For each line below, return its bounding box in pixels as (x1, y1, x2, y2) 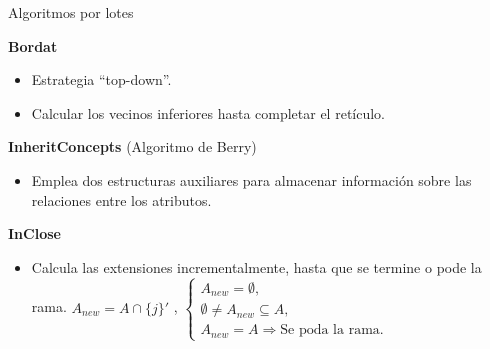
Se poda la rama (280, 323, 380, 338)
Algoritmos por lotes (8, 2, 134, 22)
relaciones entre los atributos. (31, 189, 212, 210)
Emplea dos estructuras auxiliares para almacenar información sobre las (31, 169, 472, 190)
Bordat (8, 35, 58, 56)
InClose (8, 223, 61, 244)
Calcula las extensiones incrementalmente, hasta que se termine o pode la (31, 256, 482, 277)
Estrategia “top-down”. (31, 69, 172, 90)
